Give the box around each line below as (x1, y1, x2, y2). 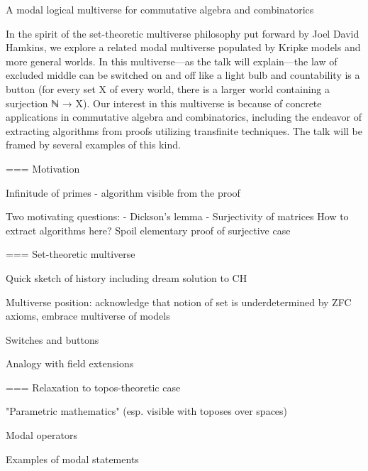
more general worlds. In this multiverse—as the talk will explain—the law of (6, 53, 338, 68)
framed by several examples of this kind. (6, 137, 181, 152)
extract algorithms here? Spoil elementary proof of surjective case (6, 222, 291, 237)
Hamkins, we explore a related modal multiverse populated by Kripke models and (6, 40, 361, 55)
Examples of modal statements (6, 451, 139, 466)
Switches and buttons (6, 332, 99, 347)
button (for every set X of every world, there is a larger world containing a (6, 81, 330, 96)
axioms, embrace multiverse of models (6, 308, 170, 323)
